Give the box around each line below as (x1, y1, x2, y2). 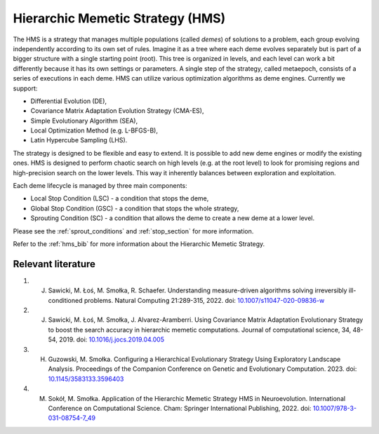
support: (13, 84, 38, 93)
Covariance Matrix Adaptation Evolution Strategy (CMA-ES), (30, 107, 204, 115)
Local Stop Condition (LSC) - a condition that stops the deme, (30, 194, 209, 203)
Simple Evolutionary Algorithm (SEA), (30, 116, 138, 125)
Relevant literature (13, 258, 96, 270)
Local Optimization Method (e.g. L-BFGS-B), (30, 126, 158, 135)
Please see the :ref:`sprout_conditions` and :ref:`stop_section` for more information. (13, 226, 254, 235)
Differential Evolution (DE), (30, 97, 107, 105)
